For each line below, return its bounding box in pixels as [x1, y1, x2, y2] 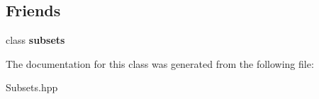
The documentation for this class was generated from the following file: [6, 56, 314, 71]
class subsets [6, 33, 65, 47]
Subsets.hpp [6, 80, 58, 95]
